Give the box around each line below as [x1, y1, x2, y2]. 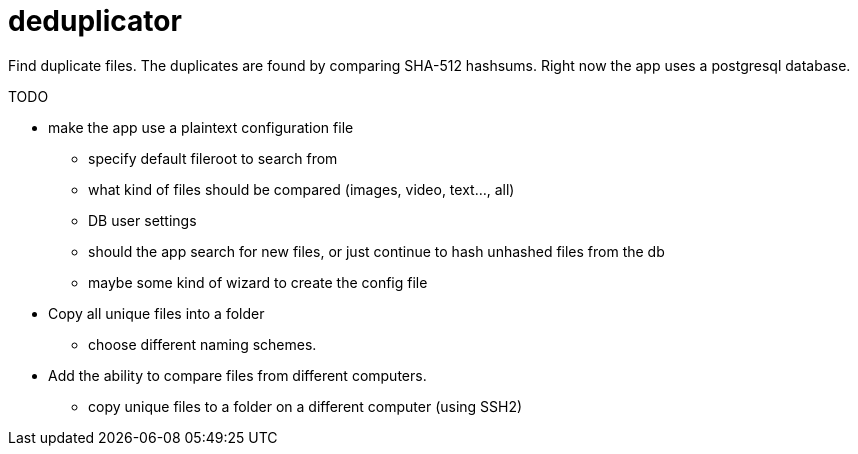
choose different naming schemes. [88, 335, 317, 353]
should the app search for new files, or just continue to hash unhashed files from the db [88, 242, 665, 260]
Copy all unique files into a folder [48, 304, 265, 322]
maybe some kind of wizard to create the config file [88, 273, 428, 291]
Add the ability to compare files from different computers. [48, 366, 427, 384]
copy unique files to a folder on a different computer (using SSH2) [88, 397, 523, 415]
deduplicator [8, 4, 182, 38]
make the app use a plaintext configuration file [48, 118, 354, 136]
